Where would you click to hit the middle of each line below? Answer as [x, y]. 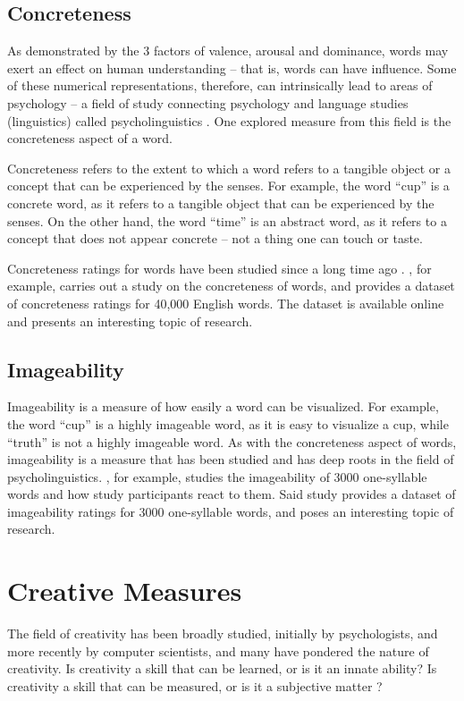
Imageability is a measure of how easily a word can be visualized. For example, [223, 406]
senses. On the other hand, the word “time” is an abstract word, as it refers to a [227, 220]
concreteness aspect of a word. [90, 138]
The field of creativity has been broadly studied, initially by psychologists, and [223, 633]
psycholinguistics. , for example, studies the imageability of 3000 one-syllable [217, 476]
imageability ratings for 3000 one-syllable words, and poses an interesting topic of [231, 511]
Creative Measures [125, 591]
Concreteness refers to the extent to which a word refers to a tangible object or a [229, 168]
